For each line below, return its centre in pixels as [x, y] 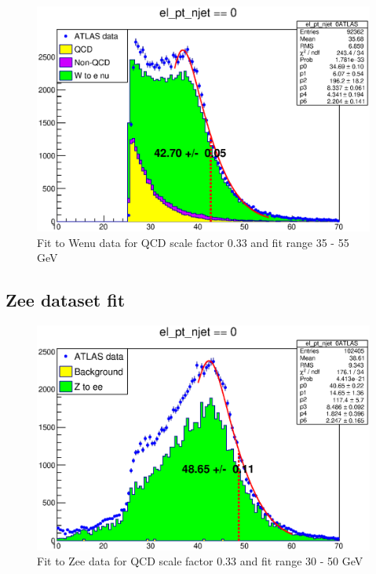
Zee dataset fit [66, 300]
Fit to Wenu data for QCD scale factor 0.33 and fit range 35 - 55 [193, 242]
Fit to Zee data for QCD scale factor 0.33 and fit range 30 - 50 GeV [200, 561]
